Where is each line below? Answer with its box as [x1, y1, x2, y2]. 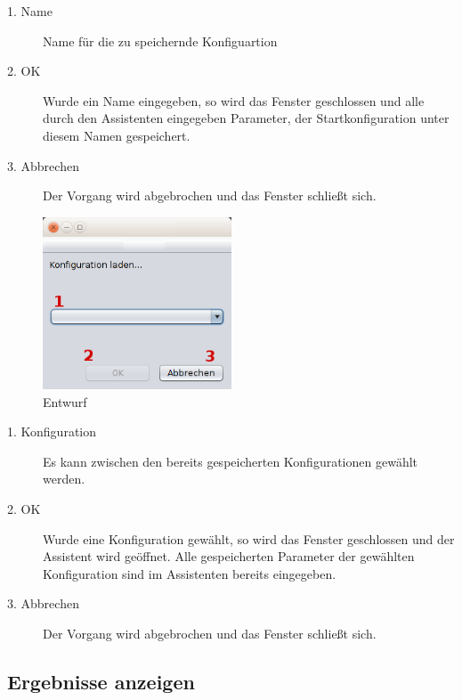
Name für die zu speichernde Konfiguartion [43, 31, 278, 50]
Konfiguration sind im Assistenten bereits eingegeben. [43, 564, 336, 582]
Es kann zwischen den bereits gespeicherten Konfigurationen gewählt [43, 452, 418, 470]
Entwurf [43, 392, 87, 411]
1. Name [7, 2, 53, 20]
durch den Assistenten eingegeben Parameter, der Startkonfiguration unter [43, 109, 450, 127]
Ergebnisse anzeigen [7, 667, 195, 695]
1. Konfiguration [7, 422, 97, 441]
